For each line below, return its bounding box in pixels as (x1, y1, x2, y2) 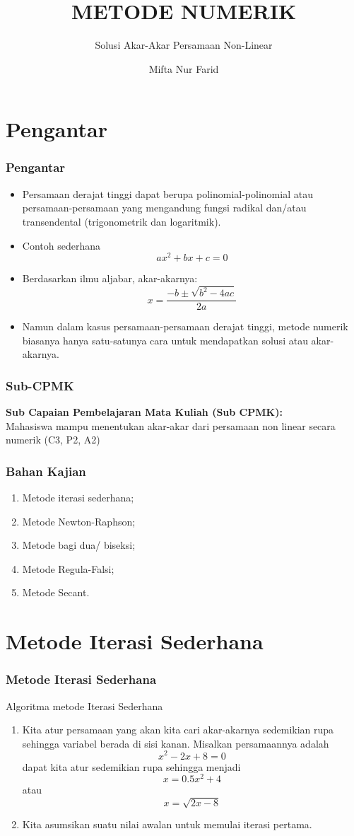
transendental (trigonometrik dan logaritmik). (22, 214, 221, 228)
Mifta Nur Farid (148, 61, 219, 76)
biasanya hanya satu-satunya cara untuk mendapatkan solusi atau (22, 332, 308, 347)
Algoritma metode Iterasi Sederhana (6, 698, 163, 713)
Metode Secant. (22, 585, 90, 600)
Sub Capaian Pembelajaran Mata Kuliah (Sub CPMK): (6, 405, 283, 419)
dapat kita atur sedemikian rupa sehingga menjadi (22, 759, 241, 774)
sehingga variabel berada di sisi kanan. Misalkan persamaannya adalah (22, 736, 329, 750)
